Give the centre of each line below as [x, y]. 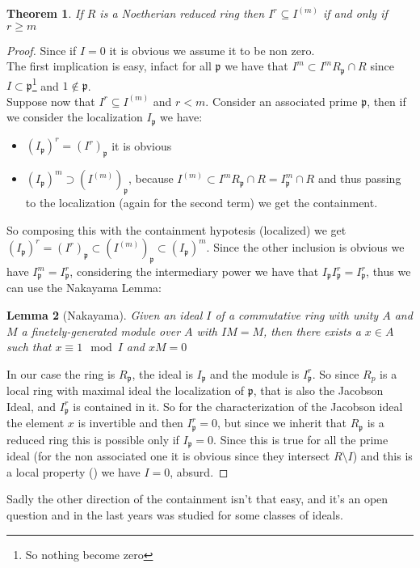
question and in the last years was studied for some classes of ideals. [175, 515]
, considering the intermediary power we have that [194, 271]
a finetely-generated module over [101, 331]
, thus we [388, 271]
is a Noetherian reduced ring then [182, 13]
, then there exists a [312, 331]
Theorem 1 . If [45, 13]
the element [36, 423]
